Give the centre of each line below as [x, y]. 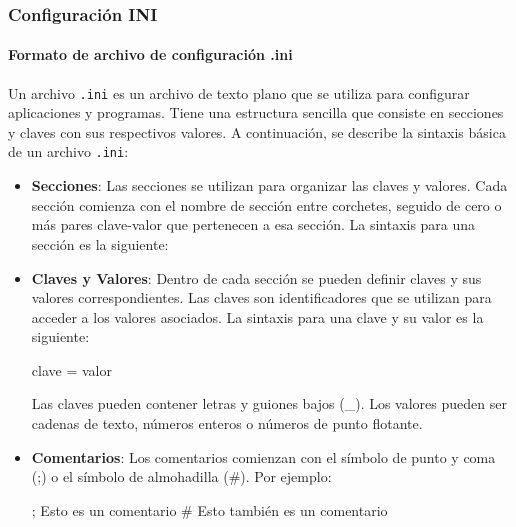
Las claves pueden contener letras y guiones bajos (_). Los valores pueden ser [269, 403]
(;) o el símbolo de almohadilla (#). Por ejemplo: [181, 476]
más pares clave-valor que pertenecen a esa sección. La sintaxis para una [253, 224]
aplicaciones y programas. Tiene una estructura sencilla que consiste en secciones [256, 112]
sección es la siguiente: [100, 243]
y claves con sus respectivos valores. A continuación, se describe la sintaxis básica [257, 131]
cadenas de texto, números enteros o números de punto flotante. [227, 423]
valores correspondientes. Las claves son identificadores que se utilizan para [261, 297]
